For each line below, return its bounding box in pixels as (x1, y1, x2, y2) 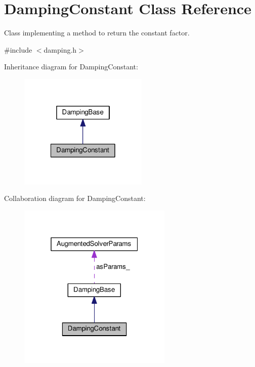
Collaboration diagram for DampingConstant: (4, 193, 146, 203)
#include (4, 44, 32, 55)
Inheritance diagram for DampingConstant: (4, 61, 138, 72)
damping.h (44, 44, 77, 55)
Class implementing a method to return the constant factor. (4, 27, 190, 38)
